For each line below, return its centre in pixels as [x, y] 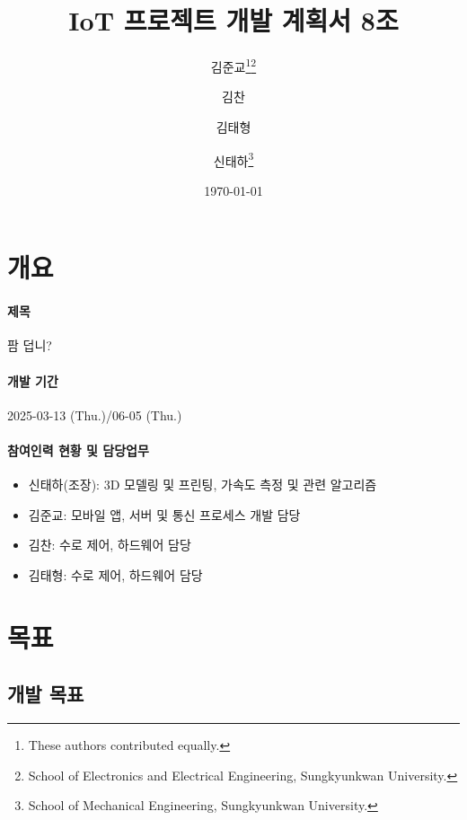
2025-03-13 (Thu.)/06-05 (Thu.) [95, 414]
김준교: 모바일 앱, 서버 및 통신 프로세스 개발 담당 [164, 514]
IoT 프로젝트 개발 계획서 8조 [233, 20]
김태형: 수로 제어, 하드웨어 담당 [115, 574]
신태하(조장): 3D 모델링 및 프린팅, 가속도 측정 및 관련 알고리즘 [203, 485]
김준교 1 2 [233, 65]
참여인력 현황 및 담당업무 [78, 450]
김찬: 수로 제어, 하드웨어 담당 [110, 545]
